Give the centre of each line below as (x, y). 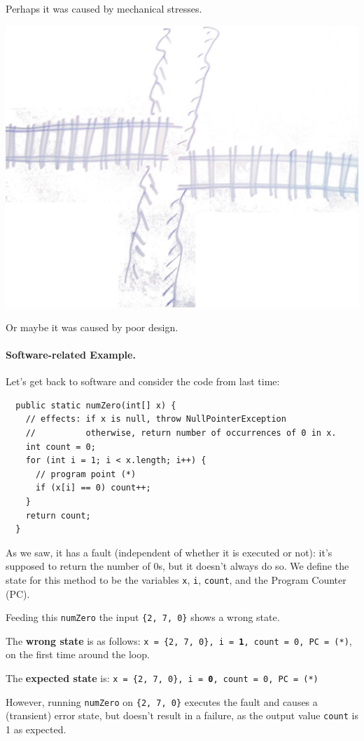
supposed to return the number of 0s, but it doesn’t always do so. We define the (177, 566)
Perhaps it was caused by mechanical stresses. (104, 8)
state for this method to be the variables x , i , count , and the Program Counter (176, 579)
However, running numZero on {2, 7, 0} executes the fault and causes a (162, 701)
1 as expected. (36, 729)
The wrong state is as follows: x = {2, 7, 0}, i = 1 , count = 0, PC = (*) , (179, 640)
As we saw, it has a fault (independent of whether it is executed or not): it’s (169, 552)
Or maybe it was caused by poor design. (92, 327)
